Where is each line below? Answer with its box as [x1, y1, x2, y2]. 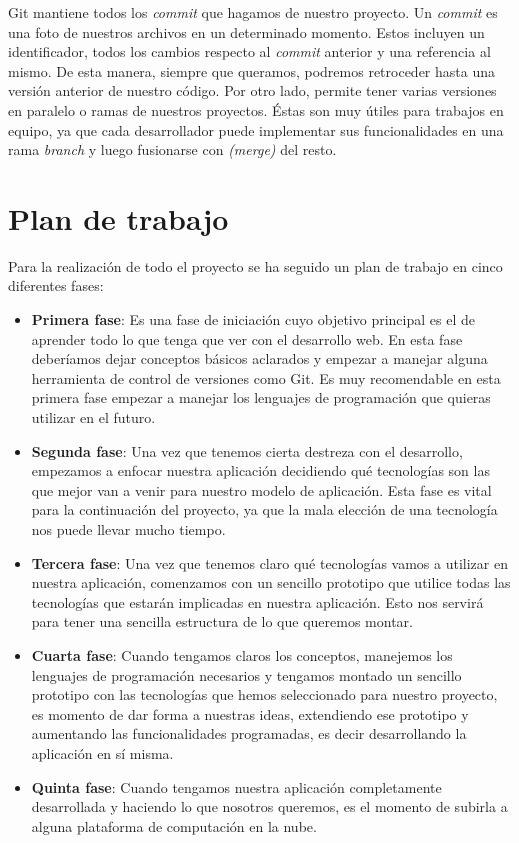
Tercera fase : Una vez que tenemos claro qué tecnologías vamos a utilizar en [31, 552, 508, 573]
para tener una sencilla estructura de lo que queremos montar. [31, 611, 413, 632]
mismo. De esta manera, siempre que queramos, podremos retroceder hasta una [8, 60, 495, 81]
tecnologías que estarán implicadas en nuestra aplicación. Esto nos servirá [31, 591, 484, 612]
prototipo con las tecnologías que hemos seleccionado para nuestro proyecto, [31, 684, 498, 705]
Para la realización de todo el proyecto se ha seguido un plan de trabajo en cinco [8, 255, 503, 276]
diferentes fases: [8, 275, 104, 296]
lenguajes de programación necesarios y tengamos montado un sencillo [31, 664, 462, 685]
